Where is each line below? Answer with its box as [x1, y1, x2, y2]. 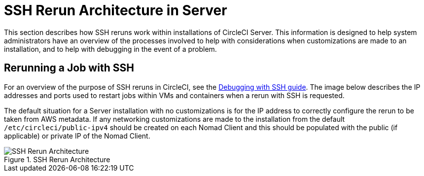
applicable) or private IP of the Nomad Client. [4, 131, 150, 140]
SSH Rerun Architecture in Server [4, 2, 227, 19]
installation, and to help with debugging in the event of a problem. [4, 44, 217, 53]
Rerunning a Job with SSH [4, 62, 134, 74]
